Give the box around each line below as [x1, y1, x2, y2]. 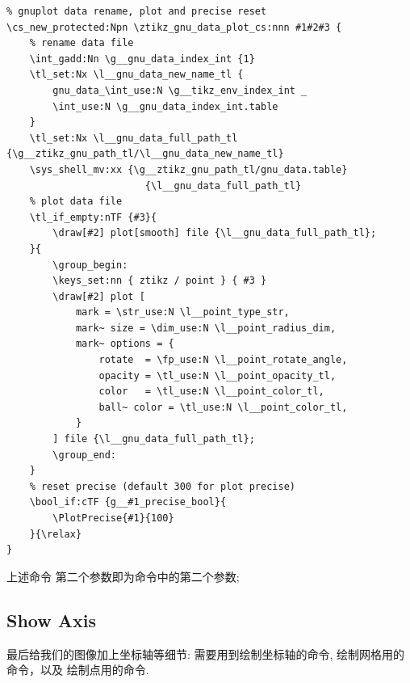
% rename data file [29, 37, 134, 49]
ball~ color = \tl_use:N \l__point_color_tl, [98, 401, 348, 413]
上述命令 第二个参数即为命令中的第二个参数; [6, 567, 240, 584]
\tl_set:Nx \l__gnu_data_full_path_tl [29, 132, 238, 144]
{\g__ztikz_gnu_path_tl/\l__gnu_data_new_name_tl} [6, 148, 284, 160]
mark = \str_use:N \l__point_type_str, [75, 306, 290, 318]
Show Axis [6, 607, 96, 632]
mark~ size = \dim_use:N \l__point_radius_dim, [75, 322, 337, 334]
